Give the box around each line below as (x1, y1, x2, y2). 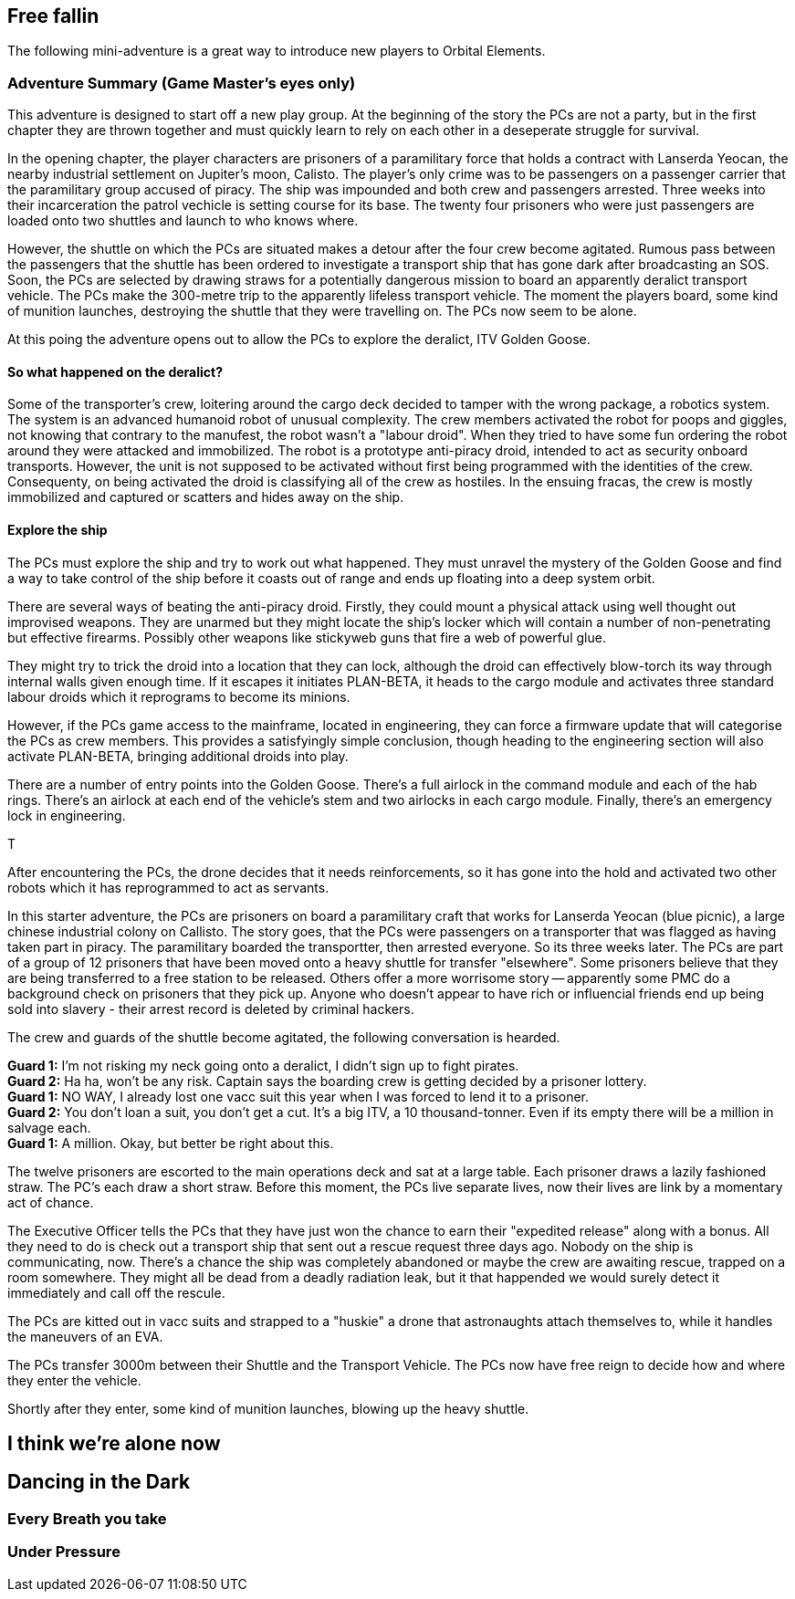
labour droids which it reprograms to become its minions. (7, 688, 350, 705)
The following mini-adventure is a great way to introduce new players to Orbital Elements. (7, 43, 546, 59)
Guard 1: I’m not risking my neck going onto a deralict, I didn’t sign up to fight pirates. (7, 1057, 519, 1073)
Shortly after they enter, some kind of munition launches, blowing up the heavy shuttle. (7, 1400, 529, 1416)
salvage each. (7, 1119, 91, 1135)
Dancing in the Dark (7, 1470, 191, 1494)
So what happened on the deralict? (7, 363, 224, 380)
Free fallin (7, 5, 99, 27)
